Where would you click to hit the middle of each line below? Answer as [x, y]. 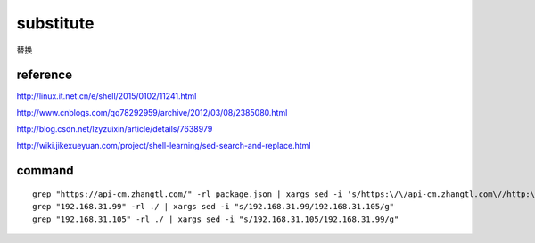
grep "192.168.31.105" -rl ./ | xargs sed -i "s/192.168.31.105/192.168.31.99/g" [216, 219]
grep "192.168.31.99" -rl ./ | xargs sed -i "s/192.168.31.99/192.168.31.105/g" [214, 207]
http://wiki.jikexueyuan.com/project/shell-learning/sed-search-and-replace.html [164, 145]
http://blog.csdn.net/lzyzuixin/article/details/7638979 [115, 129]
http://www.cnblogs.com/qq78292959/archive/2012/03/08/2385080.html [152, 112]
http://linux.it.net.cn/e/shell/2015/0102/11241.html [107, 96]
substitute [55, 23]
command [45, 170]
